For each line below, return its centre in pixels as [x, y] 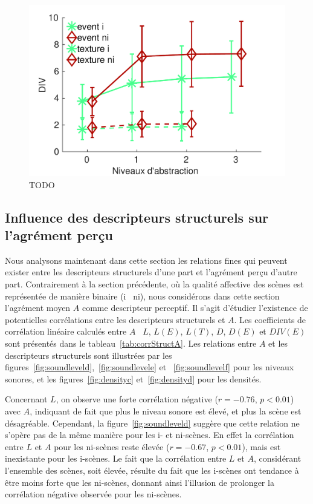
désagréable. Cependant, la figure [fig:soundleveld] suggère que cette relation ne [152, 423]
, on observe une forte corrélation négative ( [137, 399]
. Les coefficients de [270, 319]
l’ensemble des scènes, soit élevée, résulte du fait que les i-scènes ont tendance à [152, 470]
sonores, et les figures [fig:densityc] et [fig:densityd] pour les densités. [133, 378]
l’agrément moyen [38, 308]
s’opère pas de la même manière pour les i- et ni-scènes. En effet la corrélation [150, 435]
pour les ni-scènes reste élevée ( [112, 446]
